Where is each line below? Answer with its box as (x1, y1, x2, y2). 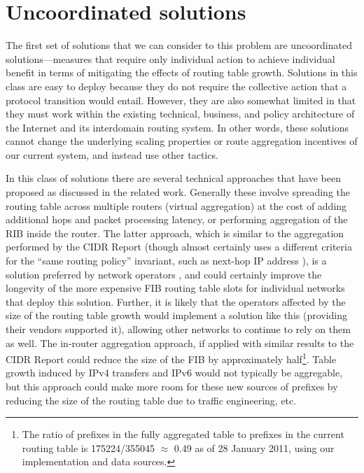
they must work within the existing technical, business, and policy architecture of (6, 106, 355, 121)
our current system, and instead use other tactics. (6, 147, 218, 162)
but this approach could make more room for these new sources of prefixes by (6, 379, 338, 394)
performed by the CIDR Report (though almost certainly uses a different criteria (6, 239, 352, 254)
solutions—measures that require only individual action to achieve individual (6, 51, 335, 66)
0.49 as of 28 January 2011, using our (174, 440, 335, 455)
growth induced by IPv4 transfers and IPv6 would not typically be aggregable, (6, 365, 343, 380)
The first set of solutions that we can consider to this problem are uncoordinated (6, 38, 352, 52)
